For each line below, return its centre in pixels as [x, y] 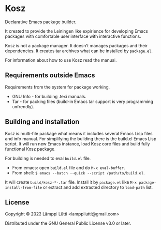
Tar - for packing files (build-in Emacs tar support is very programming [82, 101]
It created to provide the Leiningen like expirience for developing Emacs [77, 31]
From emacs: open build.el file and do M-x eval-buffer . [68, 168]
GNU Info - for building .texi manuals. [49, 96]
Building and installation [42, 122]
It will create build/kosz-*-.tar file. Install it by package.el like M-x [71, 182]
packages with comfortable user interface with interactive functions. [73, 36]
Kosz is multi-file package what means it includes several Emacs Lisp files [79, 133]
